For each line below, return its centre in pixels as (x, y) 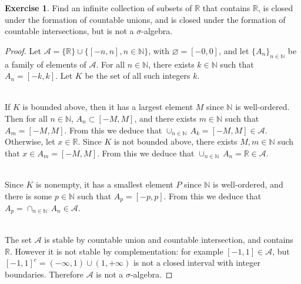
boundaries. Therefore (44, 274)
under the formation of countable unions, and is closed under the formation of (145, 19)
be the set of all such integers (138, 76)
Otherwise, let (30, 141)
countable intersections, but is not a (69, 31)
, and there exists (165, 118)
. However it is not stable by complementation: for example (116, 251)
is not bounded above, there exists (176, 141)
